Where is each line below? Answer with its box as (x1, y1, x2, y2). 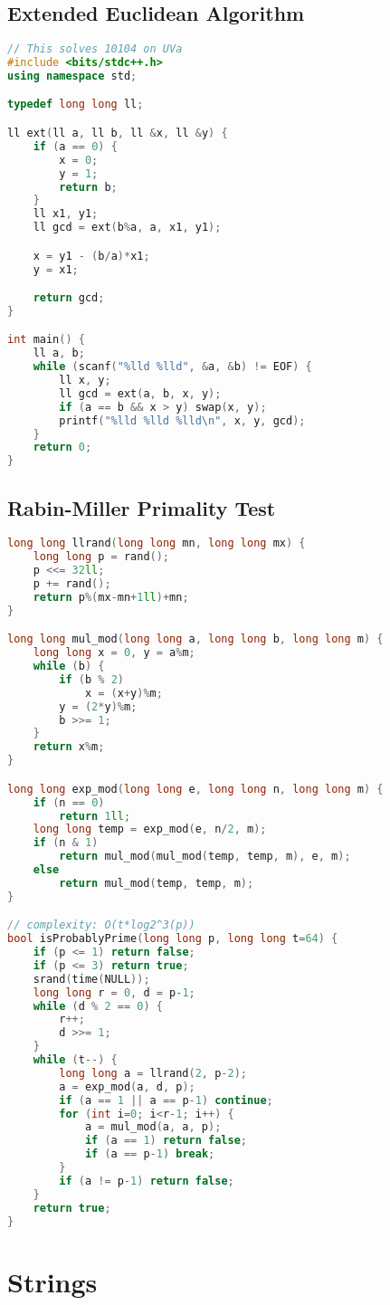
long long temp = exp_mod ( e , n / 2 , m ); (33, 823, 267, 836)
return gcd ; (33, 291, 105, 305)
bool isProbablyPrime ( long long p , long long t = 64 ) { (7, 932, 338, 946)
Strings (7, 1262, 98, 1300)
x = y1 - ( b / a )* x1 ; (33, 249, 150, 262)
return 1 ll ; (59, 809, 131, 823)
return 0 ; (33, 441, 92, 454)
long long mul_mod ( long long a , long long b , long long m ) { (7, 633, 384, 646)
